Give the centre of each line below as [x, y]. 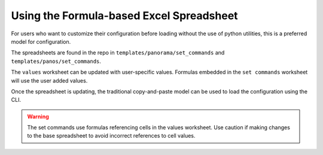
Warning [38, 116]
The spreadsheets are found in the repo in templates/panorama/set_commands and [118, 53]
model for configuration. [41, 41]
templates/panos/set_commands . [56, 61]
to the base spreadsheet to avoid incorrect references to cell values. [111, 136]
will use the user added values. [49, 80]
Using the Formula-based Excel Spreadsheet [125, 16]
